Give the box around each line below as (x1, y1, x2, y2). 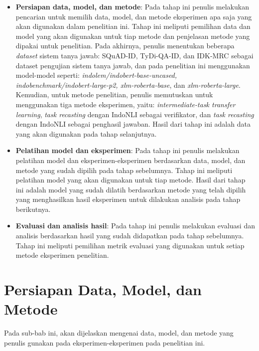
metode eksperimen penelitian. (15, 250, 109, 260)
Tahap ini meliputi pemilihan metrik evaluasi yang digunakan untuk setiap (15, 240, 245, 250)
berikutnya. (15, 203, 51, 214)
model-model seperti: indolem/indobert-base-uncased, (15, 70, 177, 80)
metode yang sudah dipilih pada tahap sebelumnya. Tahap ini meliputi (15, 165, 233, 175)
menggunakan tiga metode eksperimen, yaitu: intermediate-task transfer (15, 99, 236, 109)
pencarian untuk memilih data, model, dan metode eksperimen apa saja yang (15, 11, 252, 21)
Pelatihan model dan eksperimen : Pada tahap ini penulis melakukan (15, 145, 240, 156)
